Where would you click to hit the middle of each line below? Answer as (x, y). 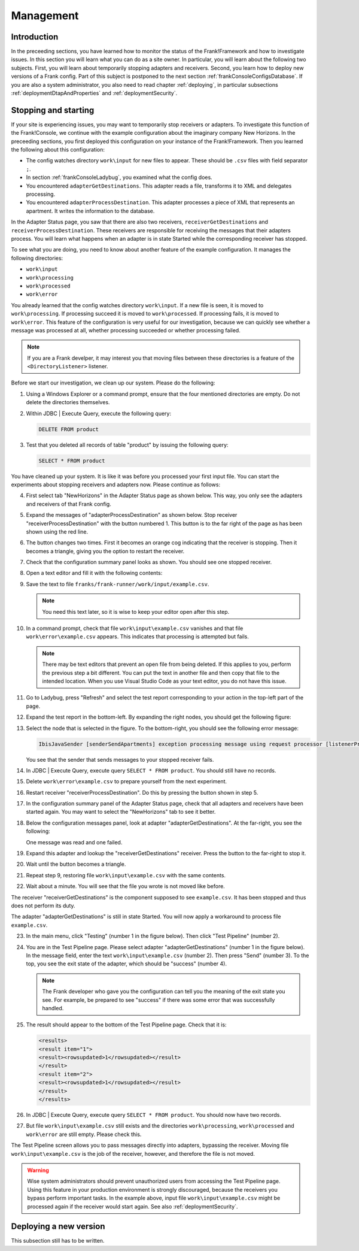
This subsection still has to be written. (58, 1241)
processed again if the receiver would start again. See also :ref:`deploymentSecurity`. (133, 1206)
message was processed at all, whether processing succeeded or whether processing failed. (126, 330)
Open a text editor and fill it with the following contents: (94, 573)
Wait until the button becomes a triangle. (76, 864)
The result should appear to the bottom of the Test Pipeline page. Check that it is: (126, 1025)
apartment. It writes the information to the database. (90, 211)
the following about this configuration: (58, 150)
